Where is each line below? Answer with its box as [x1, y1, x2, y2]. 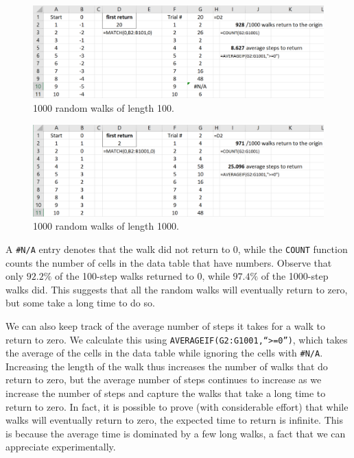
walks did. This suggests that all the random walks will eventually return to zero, [5, 282, 348, 296]
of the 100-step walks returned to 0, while [54, 269, 230, 283]
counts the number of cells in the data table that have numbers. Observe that [5, 255, 332, 269]
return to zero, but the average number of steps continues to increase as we [5, 372, 322, 387]
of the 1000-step [261, 269, 329, 283]
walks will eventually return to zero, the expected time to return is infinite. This [5, 413, 343, 427]
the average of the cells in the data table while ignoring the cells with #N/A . [5, 346, 323, 360]
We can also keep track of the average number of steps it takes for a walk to [5, 318, 325, 333]
